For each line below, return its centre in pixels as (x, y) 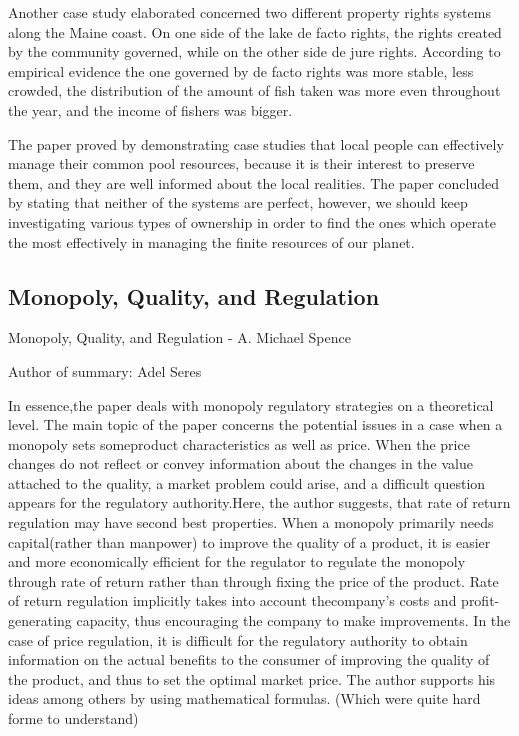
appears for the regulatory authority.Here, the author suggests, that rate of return (259, 502)
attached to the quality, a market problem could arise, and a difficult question (247, 482)
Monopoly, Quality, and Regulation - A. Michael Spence (179, 337)
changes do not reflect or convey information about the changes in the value (240, 463)
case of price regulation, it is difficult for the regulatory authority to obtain (238, 639)
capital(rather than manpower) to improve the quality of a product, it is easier (249, 541)
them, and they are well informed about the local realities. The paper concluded (254, 182)
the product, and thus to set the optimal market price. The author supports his (252, 678)
